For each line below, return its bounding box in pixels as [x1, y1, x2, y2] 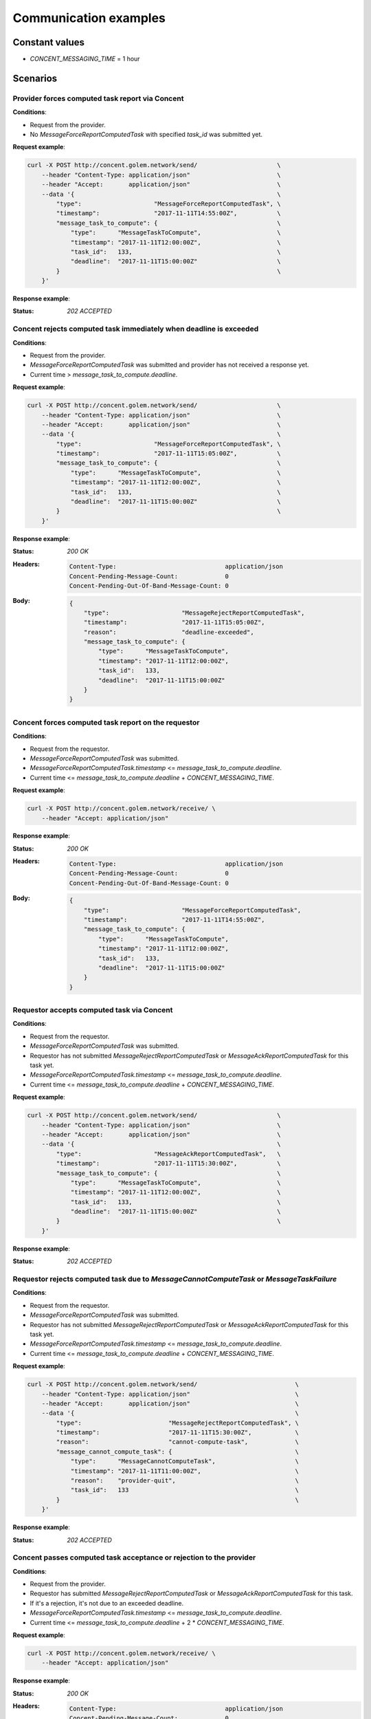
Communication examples [12, 10, 166, 25]
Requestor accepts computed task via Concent [12, 1005, 173, 1015]
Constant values [12, 36, 85, 48]
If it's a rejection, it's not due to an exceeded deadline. [30, 1599, 184, 1607]
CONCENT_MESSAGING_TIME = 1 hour [30, 55, 140, 63]
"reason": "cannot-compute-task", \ [56, 1438, 299, 1446]
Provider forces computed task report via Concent [12, 94, 184, 103]
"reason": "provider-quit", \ [70, 1477, 299, 1485]
